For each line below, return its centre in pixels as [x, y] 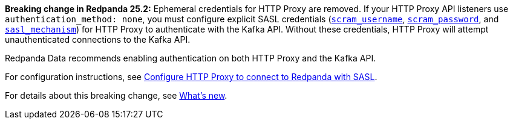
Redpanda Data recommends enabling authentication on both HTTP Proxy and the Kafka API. [191, 58]
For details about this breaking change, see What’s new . [116, 95]
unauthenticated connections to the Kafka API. [98, 39]
